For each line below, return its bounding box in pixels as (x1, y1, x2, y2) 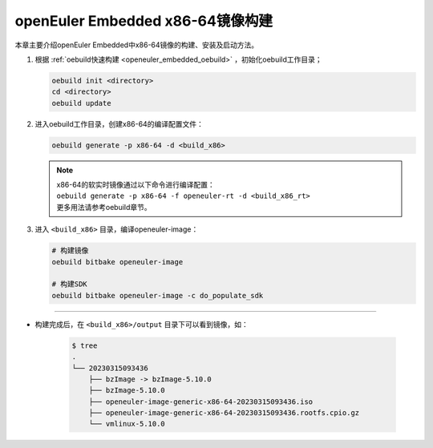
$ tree (71, 341, 98, 350)
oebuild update (51, 99, 111, 107)
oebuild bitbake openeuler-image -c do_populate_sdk (51, 291, 264, 300)
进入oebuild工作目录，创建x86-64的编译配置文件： (34, 119, 204, 128)
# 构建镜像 (51, 246, 89, 256)
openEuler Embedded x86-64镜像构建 (14, 12, 273, 30)
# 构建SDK (51, 280, 87, 289)
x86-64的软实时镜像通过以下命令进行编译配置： (56, 180, 216, 190)
